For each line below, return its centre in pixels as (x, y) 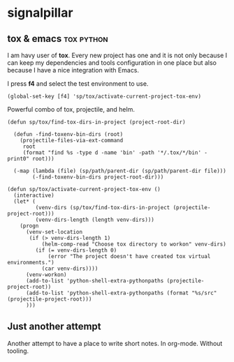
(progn (29, 226)
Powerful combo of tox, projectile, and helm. (71, 109)
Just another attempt (54, 327)
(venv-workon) (46, 275)
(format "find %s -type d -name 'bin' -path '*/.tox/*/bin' (112, 153)
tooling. (18, 351)
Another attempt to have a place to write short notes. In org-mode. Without (115, 343)
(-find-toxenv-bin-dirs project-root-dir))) (98, 177)
